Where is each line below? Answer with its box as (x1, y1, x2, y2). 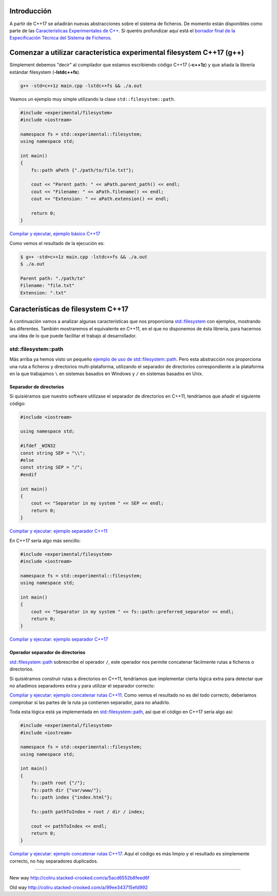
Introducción (9, 7, 52, 15)
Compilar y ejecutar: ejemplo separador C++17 (9, 636, 108, 642)
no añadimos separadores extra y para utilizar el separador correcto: (9, 682, 155, 688)
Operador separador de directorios (9, 649, 86, 656)
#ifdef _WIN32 (20, 443, 56, 449)
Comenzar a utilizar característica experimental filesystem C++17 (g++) (9, 48, 244, 57)
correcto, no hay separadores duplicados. (9, 858, 98, 864)
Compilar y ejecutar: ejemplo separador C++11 (9, 528, 108, 534)
